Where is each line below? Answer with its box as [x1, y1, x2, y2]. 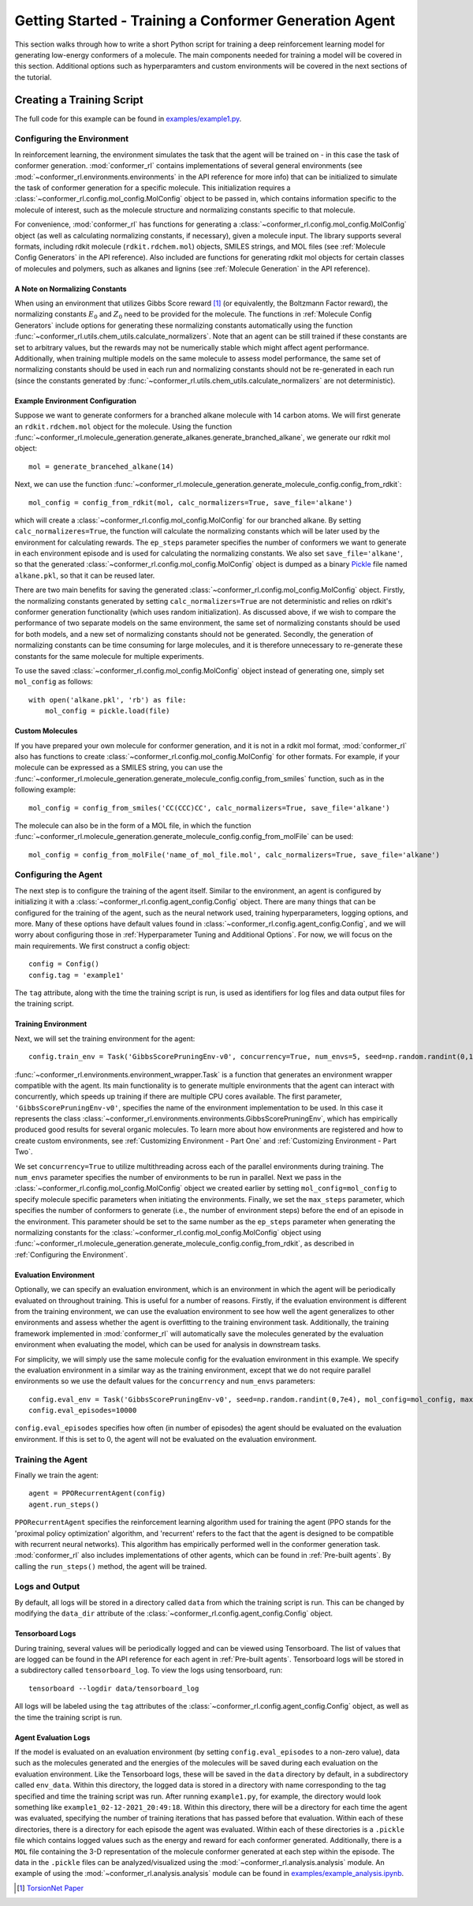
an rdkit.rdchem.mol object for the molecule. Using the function [14, 421, 233, 431]
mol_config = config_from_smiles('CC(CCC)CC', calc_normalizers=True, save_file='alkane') [28, 803, 390, 812]
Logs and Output [14, 1581, 80, 1592]
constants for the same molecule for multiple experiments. [14, 651, 204, 661]
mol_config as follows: [14, 677, 94, 687]
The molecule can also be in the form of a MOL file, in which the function [14, 821, 251, 830]
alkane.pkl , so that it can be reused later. [14, 571, 155, 580]
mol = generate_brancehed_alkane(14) [28, 462, 175, 471]
